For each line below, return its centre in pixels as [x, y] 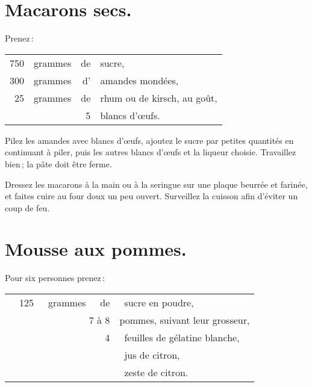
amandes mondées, [139, 80]
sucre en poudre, [159, 302]
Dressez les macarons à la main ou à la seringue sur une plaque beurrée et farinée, [156, 184]
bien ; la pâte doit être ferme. [58, 163]
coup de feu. [27, 207]
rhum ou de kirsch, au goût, [159, 98]
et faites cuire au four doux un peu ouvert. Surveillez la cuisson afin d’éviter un [151, 196]
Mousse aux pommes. [96, 249]
